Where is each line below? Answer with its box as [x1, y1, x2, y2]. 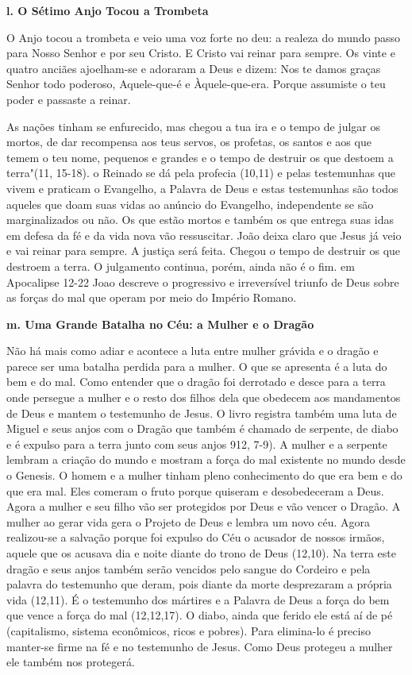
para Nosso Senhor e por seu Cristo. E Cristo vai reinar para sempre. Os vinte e [6, 44, 395, 61]
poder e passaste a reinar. [6, 91, 131, 107]
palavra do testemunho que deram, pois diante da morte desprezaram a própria [6, 576, 392, 592]
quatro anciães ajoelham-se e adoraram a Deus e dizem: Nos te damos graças [6, 60, 381, 76]
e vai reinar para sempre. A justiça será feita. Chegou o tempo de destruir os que [6, 242, 401, 259]
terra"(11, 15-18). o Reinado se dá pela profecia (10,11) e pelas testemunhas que [6, 164, 395, 181]
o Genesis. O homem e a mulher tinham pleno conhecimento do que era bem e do [6, 467, 402, 484]
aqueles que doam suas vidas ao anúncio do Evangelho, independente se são [6, 195, 374, 212]
